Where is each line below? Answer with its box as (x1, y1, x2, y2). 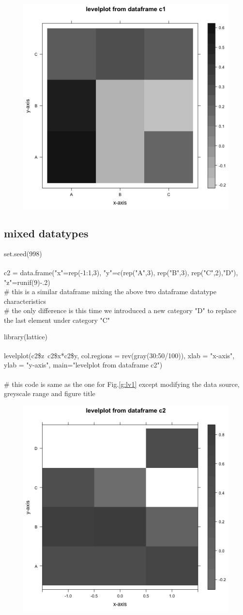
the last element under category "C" (4, 315, 110, 325)
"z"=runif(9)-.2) (4, 277, 50, 287)
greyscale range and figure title (4, 388, 95, 399)
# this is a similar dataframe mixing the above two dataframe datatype (4, 286, 216, 297)
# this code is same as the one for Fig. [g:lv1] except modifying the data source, (4, 379, 240, 389)
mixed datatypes (4, 225, 89, 240)
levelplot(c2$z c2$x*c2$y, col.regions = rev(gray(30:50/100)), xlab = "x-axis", (4, 350, 235, 360)
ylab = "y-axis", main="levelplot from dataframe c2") (4, 360, 163, 370)
